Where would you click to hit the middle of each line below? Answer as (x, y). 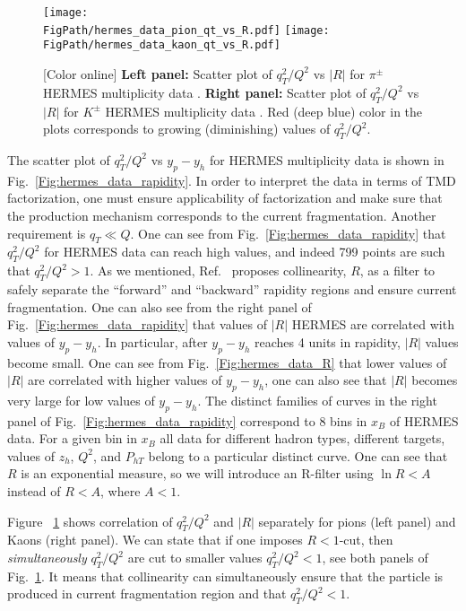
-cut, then (366, 540)
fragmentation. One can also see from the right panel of (160, 306)
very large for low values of (81, 400)
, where (121, 491)
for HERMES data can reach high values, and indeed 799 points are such (245, 252)
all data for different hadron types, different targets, (302, 438)
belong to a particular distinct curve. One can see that (298, 455)
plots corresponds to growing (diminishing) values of (187, 129)
